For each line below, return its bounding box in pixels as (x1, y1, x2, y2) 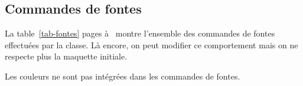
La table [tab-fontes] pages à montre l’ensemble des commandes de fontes (5, 27, 275, 39)
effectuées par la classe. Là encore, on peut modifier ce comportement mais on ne (5, 38, 298, 51)
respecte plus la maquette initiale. (5, 50, 128, 62)
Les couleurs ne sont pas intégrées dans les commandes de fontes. (5, 70, 240, 82)
